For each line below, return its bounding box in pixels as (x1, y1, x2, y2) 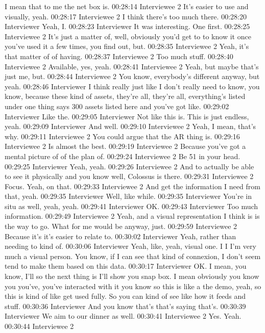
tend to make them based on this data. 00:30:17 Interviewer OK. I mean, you (5, 261, 247, 271)
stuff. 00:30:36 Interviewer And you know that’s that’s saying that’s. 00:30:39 (5, 300, 246, 311)
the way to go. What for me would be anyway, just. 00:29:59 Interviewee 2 (5, 221, 237, 232)
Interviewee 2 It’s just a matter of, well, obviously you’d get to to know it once (5, 31, 251, 41)
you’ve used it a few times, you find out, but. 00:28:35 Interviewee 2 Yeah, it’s (5, 41, 249, 52)
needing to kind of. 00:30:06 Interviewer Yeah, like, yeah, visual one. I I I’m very (5, 241, 256, 251)
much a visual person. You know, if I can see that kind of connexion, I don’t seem (5, 250, 261, 261)
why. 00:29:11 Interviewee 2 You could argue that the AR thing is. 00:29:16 (5, 131, 240, 141)
